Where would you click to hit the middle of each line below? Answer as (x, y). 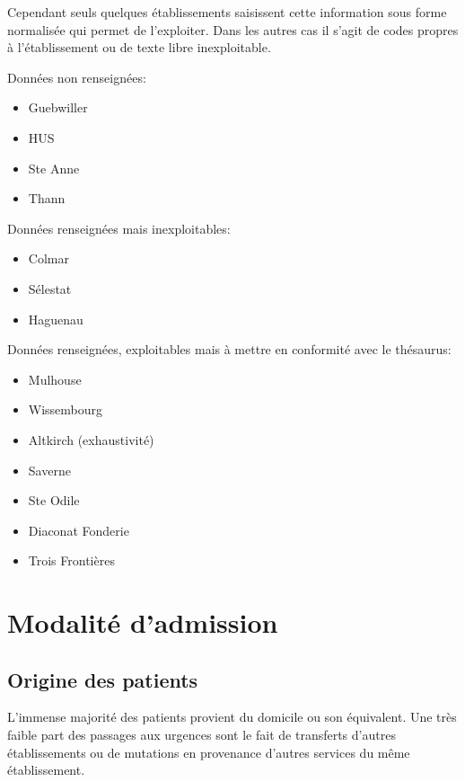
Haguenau (56, 319)
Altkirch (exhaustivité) (91, 439)
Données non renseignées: (77, 77)
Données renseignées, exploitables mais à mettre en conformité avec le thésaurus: (229, 349)
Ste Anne (54, 168)
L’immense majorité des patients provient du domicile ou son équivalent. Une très (232, 717)
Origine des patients (103, 679)
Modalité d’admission (143, 622)
